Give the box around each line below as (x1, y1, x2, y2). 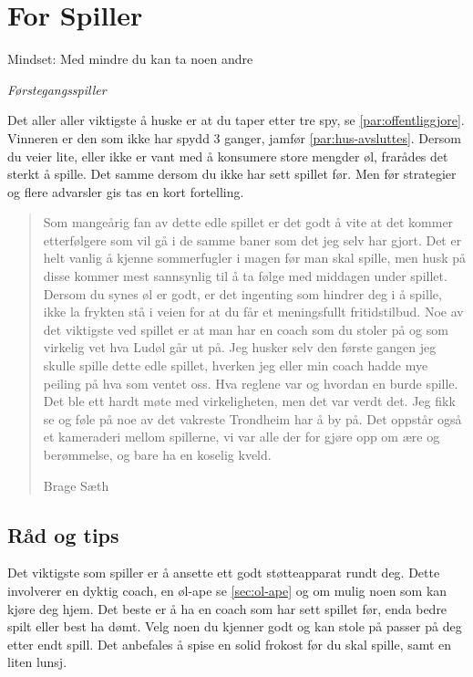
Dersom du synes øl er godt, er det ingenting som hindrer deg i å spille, (43, 284, 442, 303)
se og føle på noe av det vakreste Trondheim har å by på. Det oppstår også (43, 409, 462, 428)
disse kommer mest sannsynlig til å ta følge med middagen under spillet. (43, 266, 447, 286)
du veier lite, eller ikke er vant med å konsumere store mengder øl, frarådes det (7, 146, 448, 165)
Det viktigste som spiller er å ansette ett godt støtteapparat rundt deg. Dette (7, 563, 440, 582)
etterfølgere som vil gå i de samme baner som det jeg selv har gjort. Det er (43, 230, 462, 249)
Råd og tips (7, 520, 119, 548)
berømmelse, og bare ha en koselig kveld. (43, 445, 272, 463)
